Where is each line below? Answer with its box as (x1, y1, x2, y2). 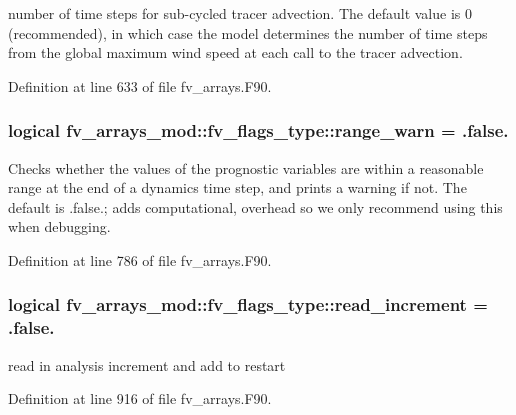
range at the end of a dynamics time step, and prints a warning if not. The (8, 177, 467, 198)
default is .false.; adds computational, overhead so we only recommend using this (8, 196, 503, 217)
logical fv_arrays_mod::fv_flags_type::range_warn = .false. (8, 118, 509, 143)
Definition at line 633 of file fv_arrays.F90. (8, 75, 272, 96)
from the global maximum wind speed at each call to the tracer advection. (8, 42, 463, 63)
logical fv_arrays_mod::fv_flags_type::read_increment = (8, 292, 488, 317)
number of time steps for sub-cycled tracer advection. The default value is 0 (8, 3, 472, 23)
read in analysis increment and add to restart (8, 354, 286, 375)
